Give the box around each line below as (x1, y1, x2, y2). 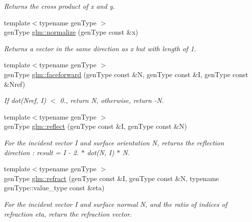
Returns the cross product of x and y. (4, 1, 115, 11)
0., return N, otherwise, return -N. (60, 95, 164, 105)
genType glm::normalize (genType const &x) (4, 27, 138, 37)
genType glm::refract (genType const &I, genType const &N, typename (4, 173, 219, 183)
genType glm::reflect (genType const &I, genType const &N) (4, 121, 187, 131)
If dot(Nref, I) (4, 95, 46, 105)
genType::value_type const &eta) (4, 182, 105, 193)
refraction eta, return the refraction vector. (4, 208, 132, 219)
